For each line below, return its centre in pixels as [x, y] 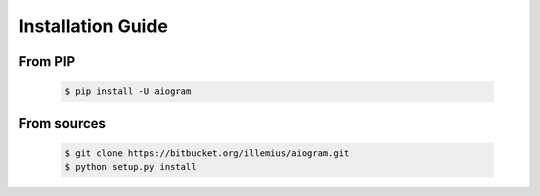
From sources [62, 123]
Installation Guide [93, 26]
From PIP [47, 61]
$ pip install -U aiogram [128, 91]
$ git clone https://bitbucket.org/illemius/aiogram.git [207, 153]
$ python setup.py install [130, 167]
